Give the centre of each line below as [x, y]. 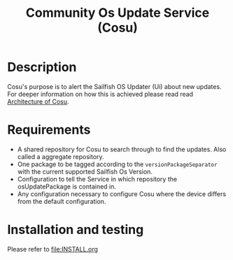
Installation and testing [76, 230]
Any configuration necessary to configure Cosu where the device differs [121, 193]
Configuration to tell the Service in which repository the [97, 179]
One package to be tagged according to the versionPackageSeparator [117, 164]
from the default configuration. [62, 201]
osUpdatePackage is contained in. [67, 186]
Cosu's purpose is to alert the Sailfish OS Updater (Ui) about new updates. [114, 86]
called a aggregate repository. [61, 156]
